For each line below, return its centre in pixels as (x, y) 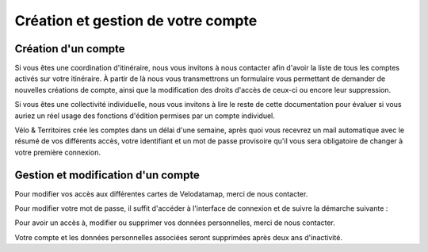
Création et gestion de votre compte (136, 21)
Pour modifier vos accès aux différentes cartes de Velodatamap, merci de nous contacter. (161, 193)
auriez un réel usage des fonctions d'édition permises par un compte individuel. (145, 116)
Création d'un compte (70, 49)
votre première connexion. (57, 152)
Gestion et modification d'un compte (107, 175)
